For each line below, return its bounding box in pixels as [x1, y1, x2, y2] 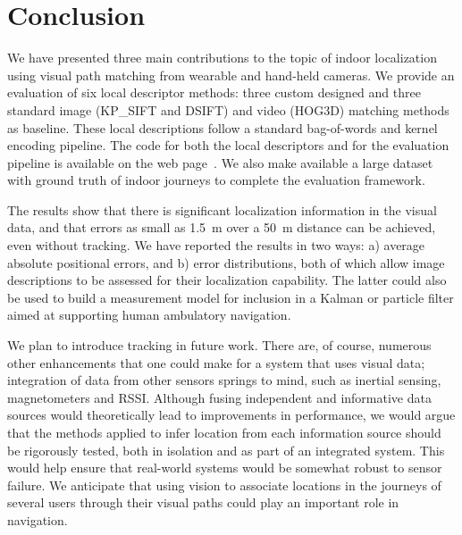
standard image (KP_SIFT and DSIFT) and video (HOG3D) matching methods [7, 100, 449, 119]
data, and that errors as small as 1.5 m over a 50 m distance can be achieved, [7, 218, 436, 237]
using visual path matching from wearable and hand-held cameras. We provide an [7, 65, 455, 84]
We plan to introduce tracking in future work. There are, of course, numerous [7, 336, 432, 355]
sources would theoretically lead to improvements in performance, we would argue [7, 405, 456, 424]
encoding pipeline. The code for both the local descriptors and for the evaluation [7, 136, 449, 155]
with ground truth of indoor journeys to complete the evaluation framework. [7, 171, 425, 189]
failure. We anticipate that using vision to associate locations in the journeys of [7, 475, 441, 494]
